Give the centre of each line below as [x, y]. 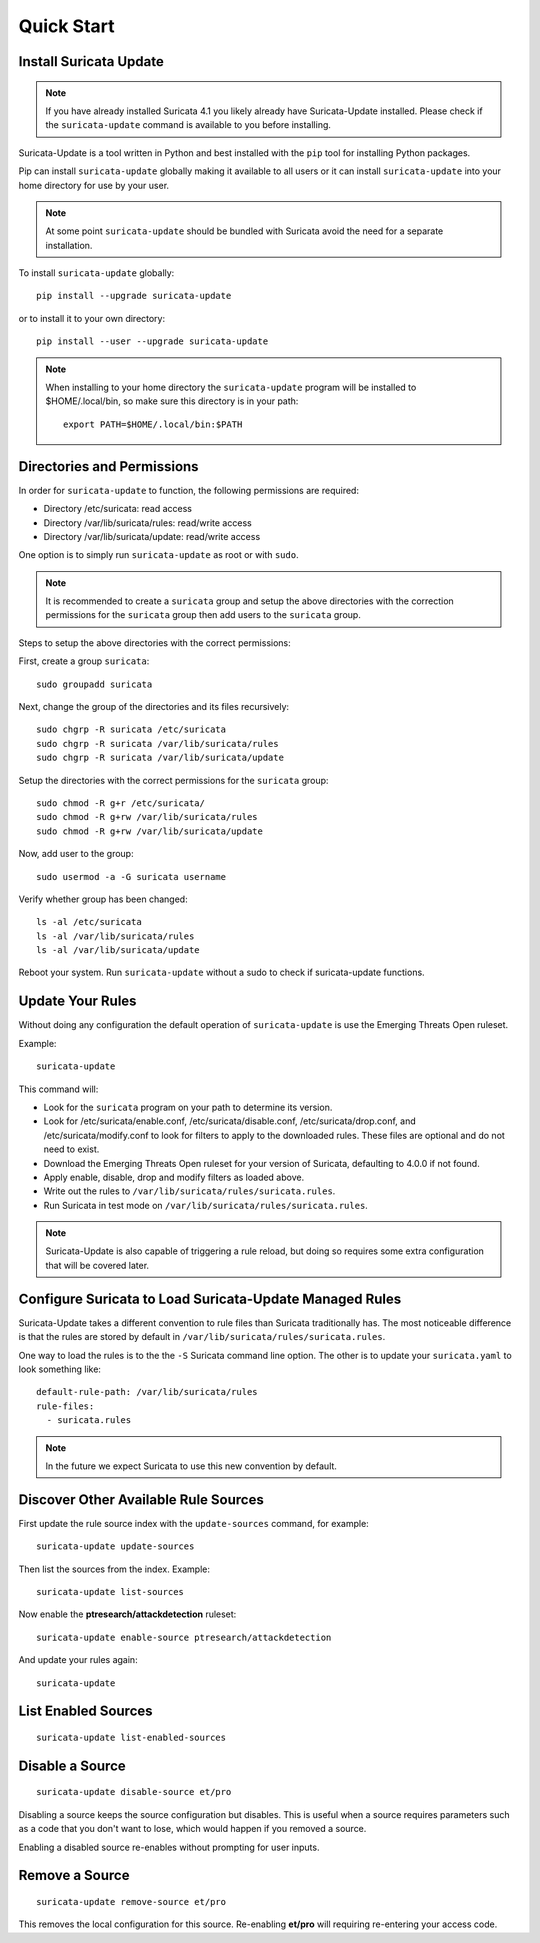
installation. [69, 245]
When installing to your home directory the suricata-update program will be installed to [231, 387]
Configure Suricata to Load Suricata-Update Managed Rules [210, 1298]
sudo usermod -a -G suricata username [131, 876]
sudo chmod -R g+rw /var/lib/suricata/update [150, 831]
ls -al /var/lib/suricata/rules [115, 936]
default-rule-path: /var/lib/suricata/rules [147, 1392]
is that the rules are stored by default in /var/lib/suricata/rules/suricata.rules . [202, 1337]
